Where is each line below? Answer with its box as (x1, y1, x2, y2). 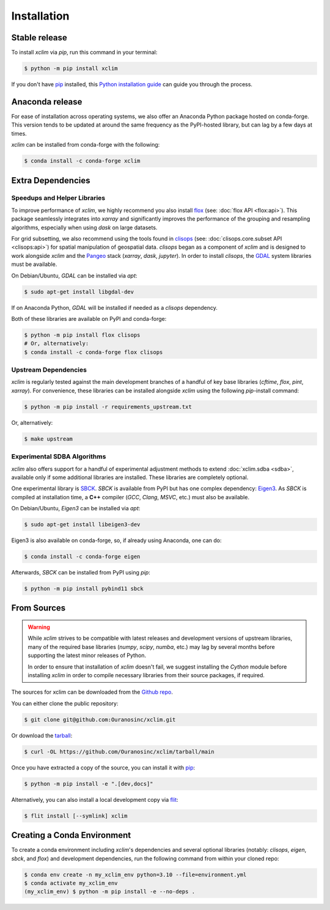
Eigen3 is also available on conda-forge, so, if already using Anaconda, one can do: (11, 537, 222, 544)
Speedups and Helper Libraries (11, 194, 106, 202)
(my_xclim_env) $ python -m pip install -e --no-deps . (24, 888, 196, 895)
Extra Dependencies (11, 175, 90, 186)
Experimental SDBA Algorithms (11, 452, 106, 461)
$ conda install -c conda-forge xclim (24, 158, 141, 164)
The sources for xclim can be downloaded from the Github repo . (11, 688, 174, 696)
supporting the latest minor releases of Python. (28, 651, 147, 659)
